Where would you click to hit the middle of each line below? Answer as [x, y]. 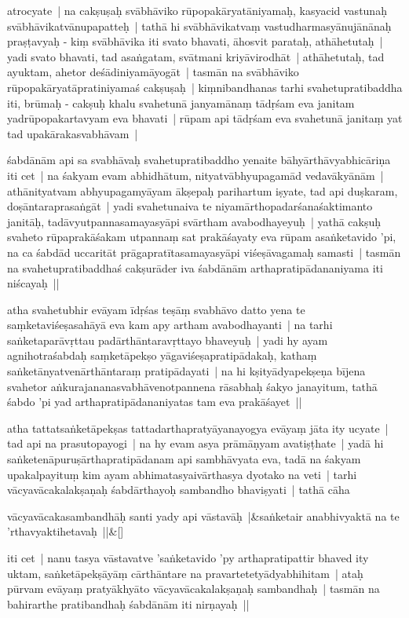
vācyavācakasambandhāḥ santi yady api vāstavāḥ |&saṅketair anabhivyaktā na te [203, 516]
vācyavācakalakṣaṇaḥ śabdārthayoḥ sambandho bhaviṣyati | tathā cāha [179, 490]
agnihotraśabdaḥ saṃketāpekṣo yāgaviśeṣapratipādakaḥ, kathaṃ [162, 355]
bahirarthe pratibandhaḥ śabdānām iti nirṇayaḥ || [128, 603]
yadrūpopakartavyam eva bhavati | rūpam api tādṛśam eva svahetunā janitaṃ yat [205, 118]
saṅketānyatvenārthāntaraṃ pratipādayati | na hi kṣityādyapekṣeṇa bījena [186, 371]
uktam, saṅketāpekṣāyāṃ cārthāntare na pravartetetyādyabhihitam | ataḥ [185, 573]
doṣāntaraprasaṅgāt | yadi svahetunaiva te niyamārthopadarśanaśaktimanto [190, 206]
